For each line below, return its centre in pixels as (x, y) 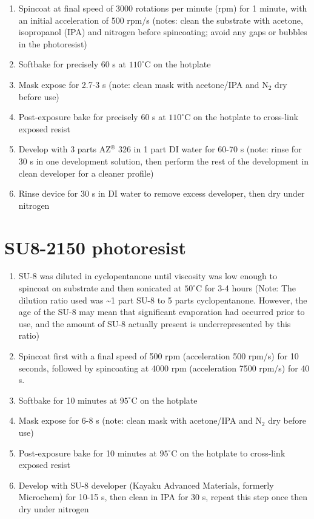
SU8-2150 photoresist (95, 247)
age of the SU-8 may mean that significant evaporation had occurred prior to (162, 312)
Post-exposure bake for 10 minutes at (88, 453)
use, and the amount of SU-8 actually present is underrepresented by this (155, 323)
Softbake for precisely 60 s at (72, 64)
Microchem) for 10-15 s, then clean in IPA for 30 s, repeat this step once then (163, 497)
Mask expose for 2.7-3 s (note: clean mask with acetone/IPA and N (143, 84)
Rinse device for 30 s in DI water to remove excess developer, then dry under (162, 193)
